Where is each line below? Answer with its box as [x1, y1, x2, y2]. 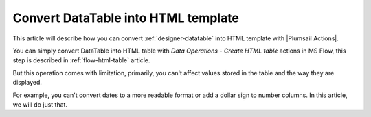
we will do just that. [12, 100, 68, 109]
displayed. [12, 79, 43, 87]
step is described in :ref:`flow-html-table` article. [12, 56, 150, 64]
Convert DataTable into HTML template [12, 10, 240, 25]
